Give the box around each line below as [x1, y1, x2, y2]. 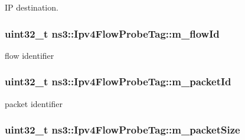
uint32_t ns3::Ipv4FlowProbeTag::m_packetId [5, 74, 231, 89]
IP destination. [5, 1, 58, 13]
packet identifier [5, 97, 63, 109]
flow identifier [5, 49, 54, 61]
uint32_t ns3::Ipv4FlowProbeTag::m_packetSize [5, 122, 240, 137]
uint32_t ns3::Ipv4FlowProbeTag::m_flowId [5, 26, 220, 41]
